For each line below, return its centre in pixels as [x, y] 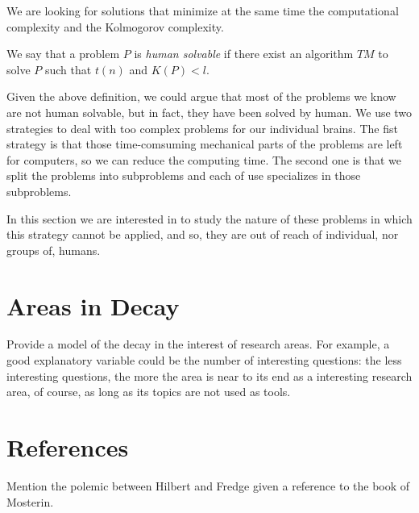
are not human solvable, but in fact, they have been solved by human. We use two [209, 112]
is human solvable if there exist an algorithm [244, 54]
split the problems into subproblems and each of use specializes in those [184, 175]
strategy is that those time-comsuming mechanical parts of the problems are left [205, 144]
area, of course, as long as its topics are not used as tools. [149, 392]
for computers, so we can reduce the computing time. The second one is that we [204, 159]
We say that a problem [63, 54]
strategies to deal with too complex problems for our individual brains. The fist [202, 128]
